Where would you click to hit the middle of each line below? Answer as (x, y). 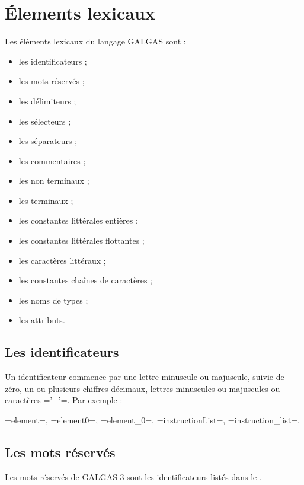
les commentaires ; (52, 160)
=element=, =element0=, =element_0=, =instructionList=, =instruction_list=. (152, 420)
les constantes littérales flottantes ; (81, 240)
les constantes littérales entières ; (78, 220)
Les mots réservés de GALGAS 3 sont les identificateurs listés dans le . (133, 476)
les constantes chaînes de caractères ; (85, 280)
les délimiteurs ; (47, 100)
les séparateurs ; (48, 141)
